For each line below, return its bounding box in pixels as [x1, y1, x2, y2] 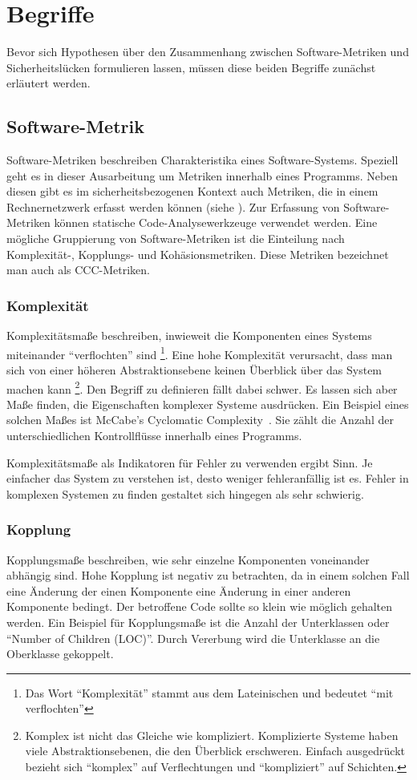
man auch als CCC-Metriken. [6, 261, 150, 278]
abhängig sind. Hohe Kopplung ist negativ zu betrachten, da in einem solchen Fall [6, 567, 410, 584]
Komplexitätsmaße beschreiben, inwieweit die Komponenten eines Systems [6, 327, 372, 344]
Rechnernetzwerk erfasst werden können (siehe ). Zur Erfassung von [6, 198, 340, 215]
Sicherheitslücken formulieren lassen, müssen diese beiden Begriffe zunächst [6, 59, 376, 75]
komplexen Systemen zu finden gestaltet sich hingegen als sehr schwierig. [6, 485, 364, 502]
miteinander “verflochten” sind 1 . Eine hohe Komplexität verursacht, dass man [6, 343, 393, 362]
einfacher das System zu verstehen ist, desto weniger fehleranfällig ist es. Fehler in [6, 470, 409, 487]
